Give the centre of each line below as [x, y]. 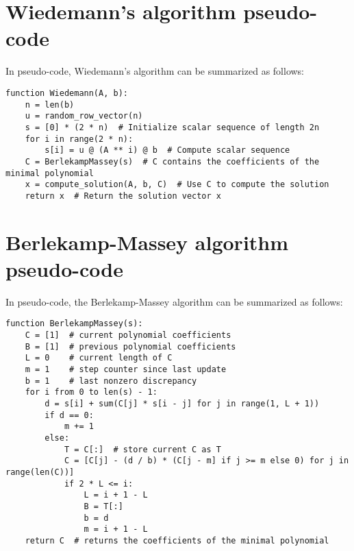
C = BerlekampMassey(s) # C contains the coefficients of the [172, 161]
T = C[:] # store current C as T [142, 449]
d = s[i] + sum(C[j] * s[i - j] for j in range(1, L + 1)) [182, 403]
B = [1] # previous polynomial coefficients [130, 346]
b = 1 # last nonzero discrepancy [111, 381]
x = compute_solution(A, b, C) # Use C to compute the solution [177, 185]
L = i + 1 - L [116, 495]
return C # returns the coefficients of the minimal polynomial [177, 540]
